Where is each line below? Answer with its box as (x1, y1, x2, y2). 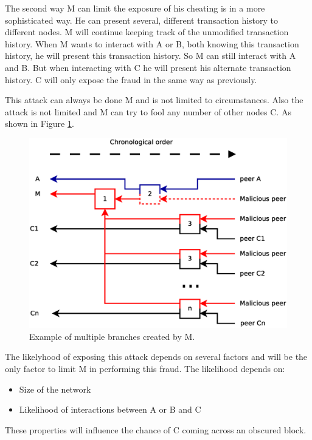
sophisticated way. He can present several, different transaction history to (5, 13, 279, 26)
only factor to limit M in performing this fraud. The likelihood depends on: (5, 362, 285, 374)
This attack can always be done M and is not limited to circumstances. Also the (5, 93, 303, 106)
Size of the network (19, 382, 91, 395)
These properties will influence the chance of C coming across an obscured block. (5, 423, 307, 436)
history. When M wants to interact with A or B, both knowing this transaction (5, 37, 299, 50)
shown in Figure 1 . (5, 117, 74, 130)
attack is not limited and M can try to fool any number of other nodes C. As (5, 105, 291, 118)
